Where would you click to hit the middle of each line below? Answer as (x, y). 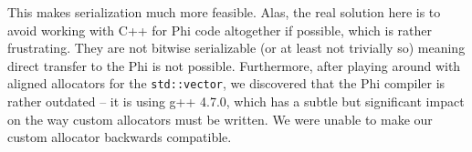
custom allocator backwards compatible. (120, 137)
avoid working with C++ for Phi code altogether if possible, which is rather (220, 30)
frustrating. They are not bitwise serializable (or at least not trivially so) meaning (236, 48)
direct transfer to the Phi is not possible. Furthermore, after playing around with (234, 65)
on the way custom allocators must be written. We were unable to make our (220, 119)
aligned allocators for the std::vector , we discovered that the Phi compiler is (226, 83)
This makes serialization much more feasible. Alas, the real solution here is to (224, 12)
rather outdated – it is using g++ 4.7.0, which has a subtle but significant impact (236, 101)
